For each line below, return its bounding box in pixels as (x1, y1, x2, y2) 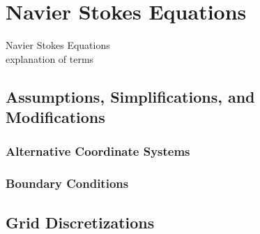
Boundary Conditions (6, 175, 129, 192)
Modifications (6, 106, 105, 128)
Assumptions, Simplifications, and (6, 85, 255, 107)
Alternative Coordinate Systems (6, 142, 190, 160)
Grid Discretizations (6, 211, 155, 233)
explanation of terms (6, 51, 94, 66)
